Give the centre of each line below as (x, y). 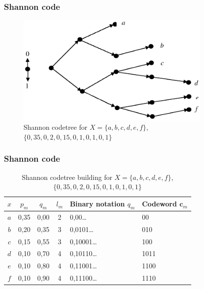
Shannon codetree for (55, 127)
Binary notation (97, 203)
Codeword (159, 204)
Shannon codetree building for (67, 177)
